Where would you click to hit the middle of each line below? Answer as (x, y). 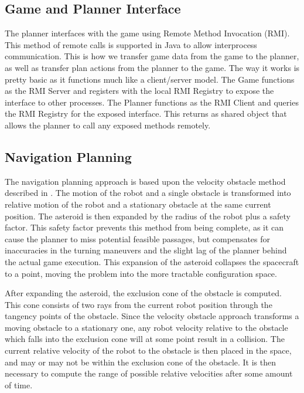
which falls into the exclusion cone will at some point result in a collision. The (145, 339)
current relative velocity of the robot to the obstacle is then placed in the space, (148, 350)
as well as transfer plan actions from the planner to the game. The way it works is (152, 67)
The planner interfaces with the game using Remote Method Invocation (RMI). (147, 33)
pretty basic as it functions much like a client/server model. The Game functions (150, 79)
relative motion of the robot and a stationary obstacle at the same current (138, 204)
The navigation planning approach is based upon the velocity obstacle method (145, 181)
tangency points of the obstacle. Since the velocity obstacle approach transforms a (152, 316)
